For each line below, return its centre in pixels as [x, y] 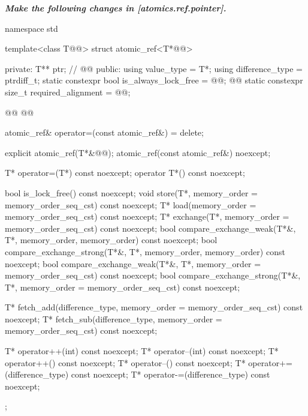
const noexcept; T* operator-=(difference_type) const [170, 374]
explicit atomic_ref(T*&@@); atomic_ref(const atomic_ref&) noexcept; [138, 152]
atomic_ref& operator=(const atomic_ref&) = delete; [104, 132]
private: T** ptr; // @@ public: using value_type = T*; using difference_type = [154, 68]
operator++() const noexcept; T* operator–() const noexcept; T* [125, 362]
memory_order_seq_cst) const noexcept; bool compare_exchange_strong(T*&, [153, 275]
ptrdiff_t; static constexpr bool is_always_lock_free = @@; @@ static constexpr [154, 80]
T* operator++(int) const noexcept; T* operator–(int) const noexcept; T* [142, 351]
